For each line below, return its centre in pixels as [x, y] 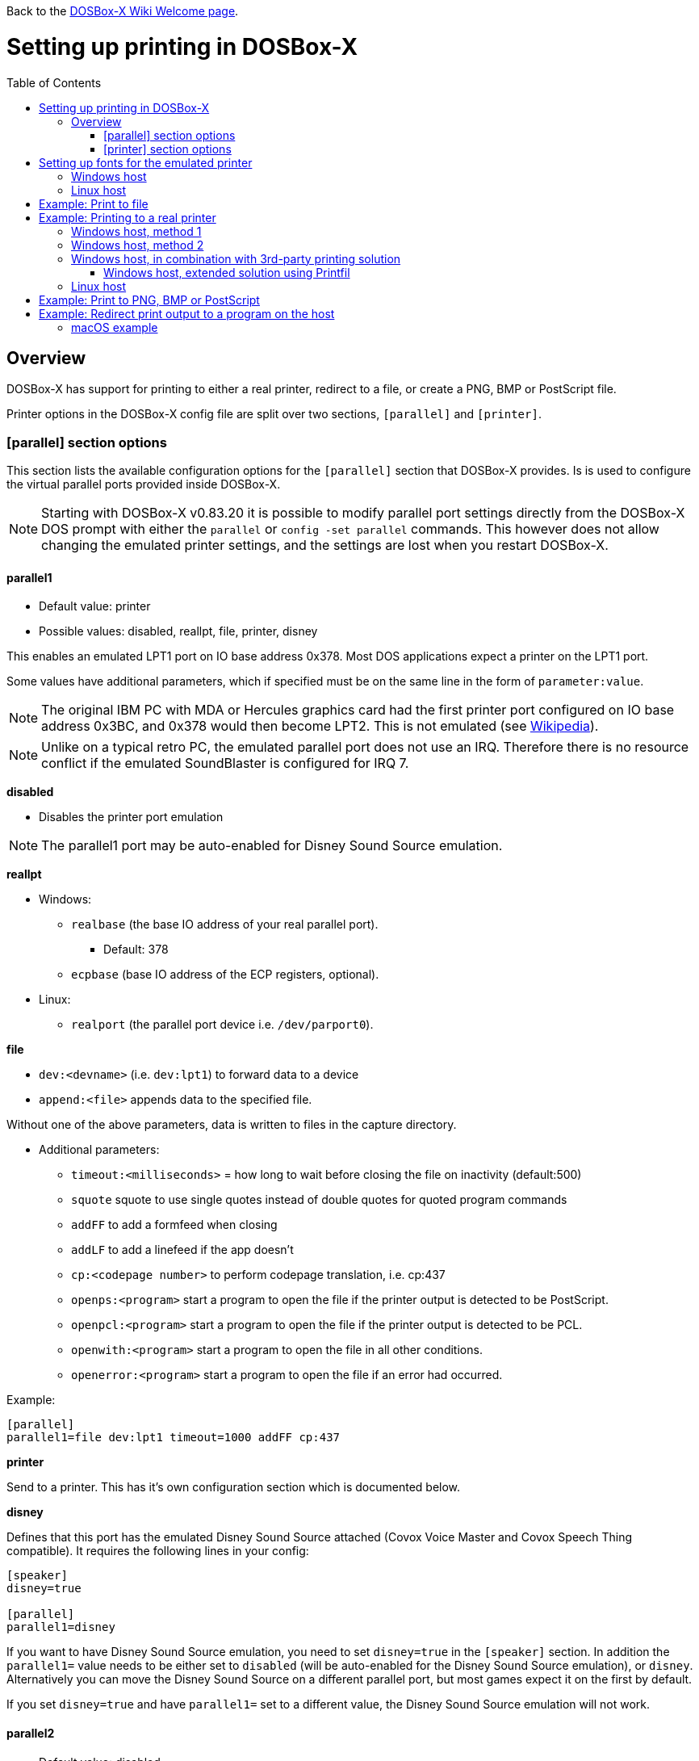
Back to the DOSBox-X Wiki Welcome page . [123, 11]
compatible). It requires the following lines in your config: [158, 1551]
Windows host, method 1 [136, 231]
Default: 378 [136, 950]
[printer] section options [167, 149]
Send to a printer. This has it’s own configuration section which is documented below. [234, 1487]
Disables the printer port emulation [131, 817]
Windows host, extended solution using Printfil [227, 272]
